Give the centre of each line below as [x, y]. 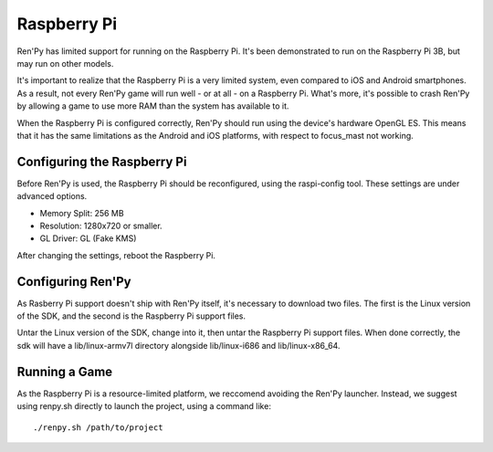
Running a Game [65, 371]
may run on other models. [65, 63]
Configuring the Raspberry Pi [102, 161]
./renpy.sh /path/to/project [98, 427]
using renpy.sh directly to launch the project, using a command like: [144, 406]
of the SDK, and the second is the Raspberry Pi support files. [131, 316]
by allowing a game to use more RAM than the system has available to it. [153, 106]
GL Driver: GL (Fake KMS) [88, 238]
